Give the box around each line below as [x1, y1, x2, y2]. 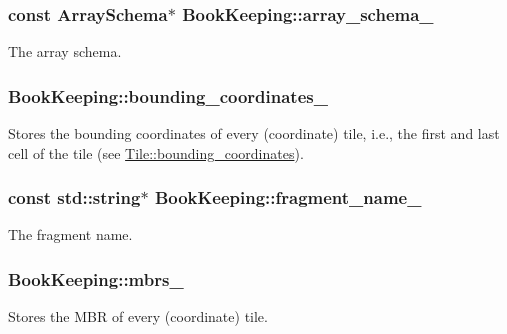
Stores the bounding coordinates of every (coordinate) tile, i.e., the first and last [8, 123, 500, 144]
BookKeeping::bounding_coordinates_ [8, 83, 328, 108]
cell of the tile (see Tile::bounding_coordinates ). [8, 142, 304, 163]
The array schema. [8, 41, 122, 62]
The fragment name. [8, 224, 133, 245]
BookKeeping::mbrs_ [8, 266, 184, 291]
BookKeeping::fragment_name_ [154, 185, 422, 210]
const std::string [8, 185, 141, 210]
